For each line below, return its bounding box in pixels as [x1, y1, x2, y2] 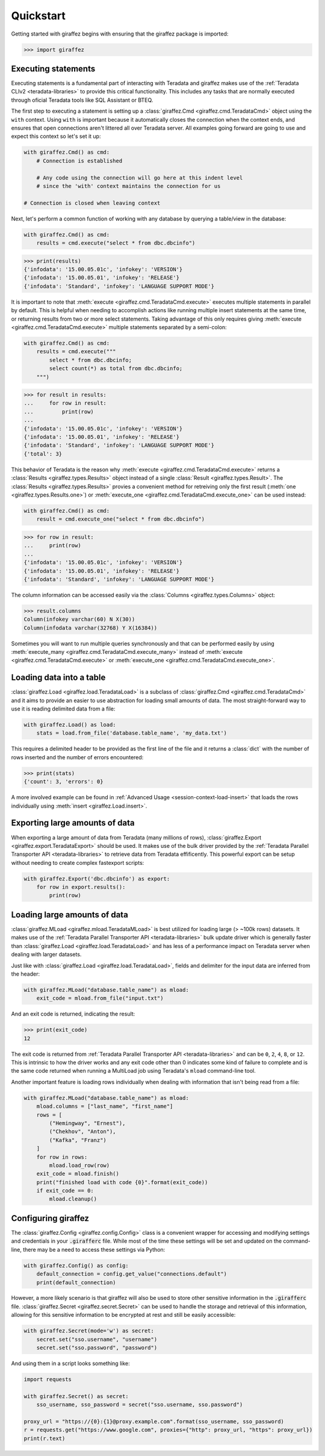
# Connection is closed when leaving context [23, 199, 161, 206]
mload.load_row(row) [49, 1162, 110, 1169]
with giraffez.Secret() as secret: [23, 1393, 129, 1399]
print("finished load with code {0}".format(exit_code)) [36, 1179, 208, 1185]
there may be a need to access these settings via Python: [23, 1246, 166, 1253]
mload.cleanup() [49, 1196, 97, 1202]
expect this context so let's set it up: [11, 133, 101, 140]
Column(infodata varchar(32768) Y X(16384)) [23, 624, 158, 631]
